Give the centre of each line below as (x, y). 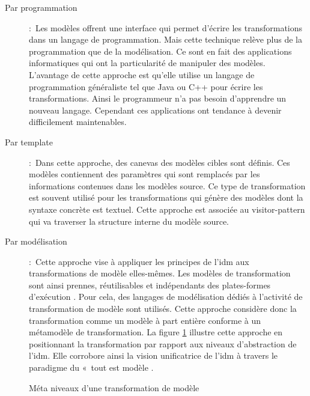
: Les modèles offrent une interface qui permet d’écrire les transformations (166, 27)
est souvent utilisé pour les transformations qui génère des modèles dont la (166, 197)
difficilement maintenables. (78, 122)
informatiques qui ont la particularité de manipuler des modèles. (147, 63)
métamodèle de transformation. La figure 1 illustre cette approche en (156, 332)
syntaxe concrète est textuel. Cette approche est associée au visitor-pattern (167, 209)
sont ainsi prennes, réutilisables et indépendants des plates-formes (150, 285)
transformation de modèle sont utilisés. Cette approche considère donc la (163, 309)
